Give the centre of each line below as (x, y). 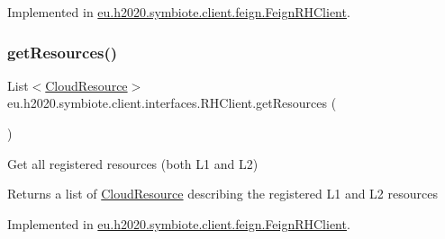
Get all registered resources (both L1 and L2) (133, 163)
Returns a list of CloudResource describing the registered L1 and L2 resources (222, 194)
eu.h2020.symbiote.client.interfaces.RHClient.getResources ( (172, 103)
